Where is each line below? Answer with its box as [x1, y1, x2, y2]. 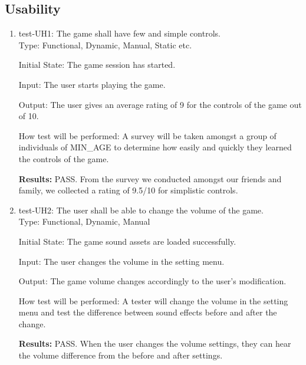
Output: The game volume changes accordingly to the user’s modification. [18, 275, 287, 287]
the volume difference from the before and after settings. [18, 349, 223, 361]
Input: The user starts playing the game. [18, 78, 166, 90]
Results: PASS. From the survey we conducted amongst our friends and [18, 172, 282, 185]
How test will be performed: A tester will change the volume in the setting [18, 294, 288, 307]
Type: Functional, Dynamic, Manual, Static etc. [18, 38, 192, 51]
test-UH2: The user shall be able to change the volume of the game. [18, 203, 264, 216]
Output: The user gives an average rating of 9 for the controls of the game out [18, 98, 302, 110]
